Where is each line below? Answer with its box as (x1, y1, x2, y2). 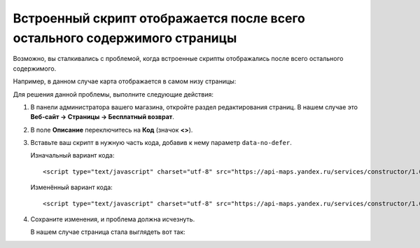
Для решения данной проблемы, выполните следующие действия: (13, 90, 213, 98)
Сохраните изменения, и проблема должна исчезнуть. (30, 215, 195, 223)
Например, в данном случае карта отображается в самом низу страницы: (13, 77, 237, 85)
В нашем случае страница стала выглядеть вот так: (30, 228, 185, 236)
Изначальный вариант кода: (30, 151, 115, 160)
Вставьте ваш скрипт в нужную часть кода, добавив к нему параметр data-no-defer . (30, 139, 292, 147)
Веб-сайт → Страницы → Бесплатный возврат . (30, 113, 174, 121)
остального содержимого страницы (13, 30, 237, 46)
